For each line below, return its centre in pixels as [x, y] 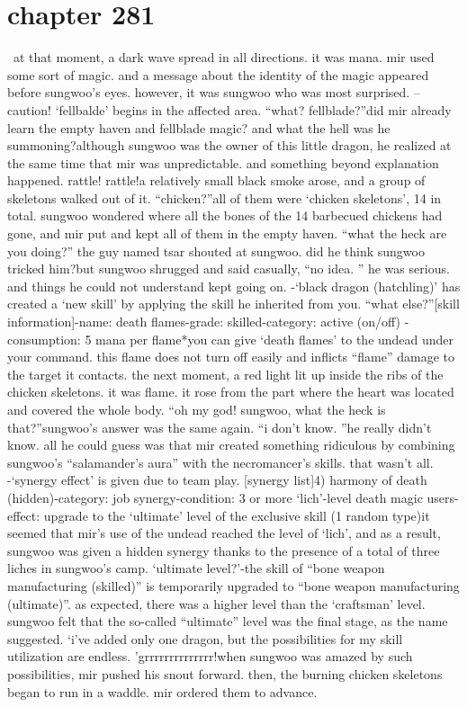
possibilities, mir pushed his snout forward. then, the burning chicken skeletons [225, 673]
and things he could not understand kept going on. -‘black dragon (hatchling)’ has [234, 286]
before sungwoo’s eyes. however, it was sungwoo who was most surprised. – [214, 92]
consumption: [44, 339]
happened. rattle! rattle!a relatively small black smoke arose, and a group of [216, 180]
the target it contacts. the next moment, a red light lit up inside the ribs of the [225, 374]
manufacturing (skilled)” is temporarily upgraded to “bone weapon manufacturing [233, 585]
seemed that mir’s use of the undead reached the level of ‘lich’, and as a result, [224, 533]
